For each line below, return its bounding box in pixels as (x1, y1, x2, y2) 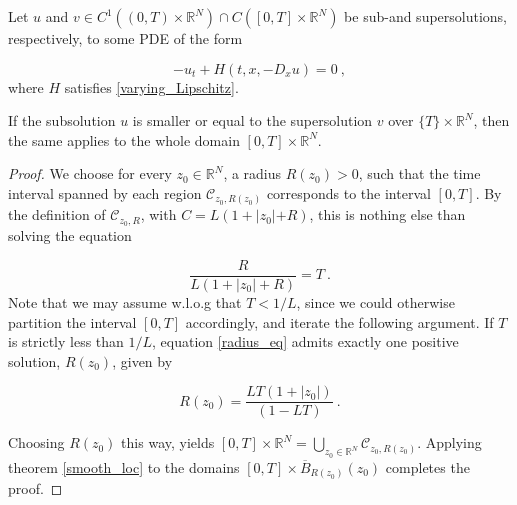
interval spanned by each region (8, 182, 202, 203)
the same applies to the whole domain (8, 129, 240, 150)
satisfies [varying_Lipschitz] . (64, 76, 239, 97)
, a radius (223, 163, 282, 184)
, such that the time (358, 163, 481, 184)
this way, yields (121, 432, 215, 453)
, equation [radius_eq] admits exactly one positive (152, 331, 459, 352)
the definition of (8, 204, 106, 225)
